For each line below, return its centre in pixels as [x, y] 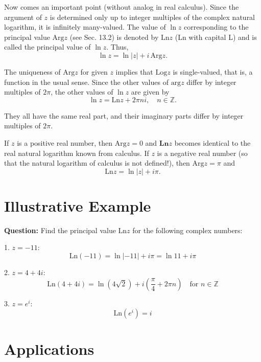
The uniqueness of [32, 71]
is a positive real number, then [65, 142]
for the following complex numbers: [187, 230]
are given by [150, 92]
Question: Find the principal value [60, 230]
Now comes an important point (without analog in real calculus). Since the [122, 7]
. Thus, [117, 47]
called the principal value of [48, 47]
